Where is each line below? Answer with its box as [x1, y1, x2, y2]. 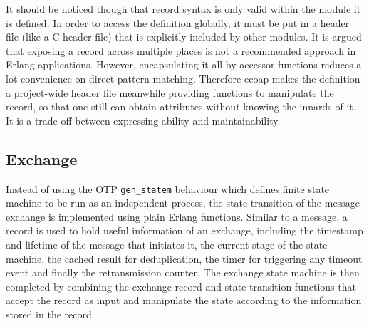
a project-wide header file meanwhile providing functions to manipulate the [6, 85, 334, 100]
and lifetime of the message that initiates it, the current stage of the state [6, 236, 328, 251]
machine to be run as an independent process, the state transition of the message [6, 195, 360, 210]
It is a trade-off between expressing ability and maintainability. [6, 113, 281, 127]
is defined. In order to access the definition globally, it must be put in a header [6, 15, 350, 30]
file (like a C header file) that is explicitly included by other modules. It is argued [6, 29, 362, 44]
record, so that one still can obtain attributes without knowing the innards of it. [6, 99, 356, 114]
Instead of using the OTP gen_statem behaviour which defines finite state [6, 181, 330, 196]
